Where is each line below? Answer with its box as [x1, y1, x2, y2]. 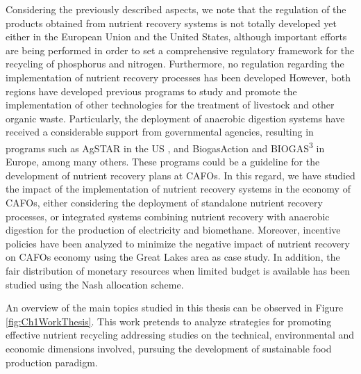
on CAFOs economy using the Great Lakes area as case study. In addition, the [6, 250, 340, 264]
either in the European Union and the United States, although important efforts [6, 29, 347, 44]
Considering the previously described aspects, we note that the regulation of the [6, 2, 346, 16]
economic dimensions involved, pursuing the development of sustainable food [6, 341, 332, 355]
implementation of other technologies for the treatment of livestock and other [6, 97, 335, 112]
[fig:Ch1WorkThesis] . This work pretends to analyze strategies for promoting [6, 314, 332, 328]
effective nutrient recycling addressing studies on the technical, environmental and [6, 327, 355, 342]
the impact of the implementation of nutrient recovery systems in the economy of [6, 181, 351, 196]
